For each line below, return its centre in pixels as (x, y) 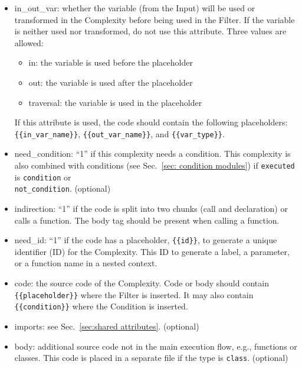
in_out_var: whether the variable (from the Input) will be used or (135, 8)
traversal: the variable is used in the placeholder (115, 102)
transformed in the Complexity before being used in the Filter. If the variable (155, 19)
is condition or (43, 177)
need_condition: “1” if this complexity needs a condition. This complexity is (152, 154)
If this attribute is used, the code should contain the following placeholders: (151, 122)
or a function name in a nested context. (86, 263)
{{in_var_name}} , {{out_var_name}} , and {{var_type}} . (119, 133)
